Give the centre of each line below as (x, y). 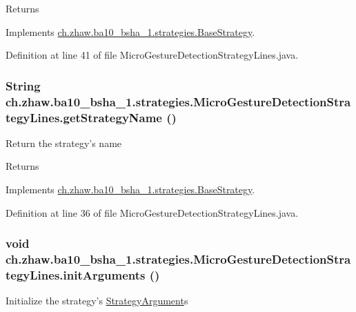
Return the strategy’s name (64, 143)
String (23, 85)
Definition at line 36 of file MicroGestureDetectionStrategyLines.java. (152, 212)
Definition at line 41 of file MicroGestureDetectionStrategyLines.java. (152, 55)
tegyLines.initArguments (76, 274)
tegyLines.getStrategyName (84, 117)
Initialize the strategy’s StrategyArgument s (97, 301)
